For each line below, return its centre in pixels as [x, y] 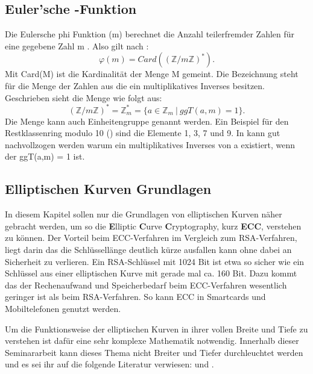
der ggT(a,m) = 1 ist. [45, 156]
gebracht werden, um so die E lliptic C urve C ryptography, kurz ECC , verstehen [153, 226]
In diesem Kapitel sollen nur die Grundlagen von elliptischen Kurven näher [144, 214]
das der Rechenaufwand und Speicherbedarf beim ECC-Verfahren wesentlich [146, 285]
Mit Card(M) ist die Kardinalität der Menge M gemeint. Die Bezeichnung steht [152, 74]
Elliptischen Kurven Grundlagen [108, 189]
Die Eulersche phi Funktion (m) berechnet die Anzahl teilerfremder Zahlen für [150, 34]
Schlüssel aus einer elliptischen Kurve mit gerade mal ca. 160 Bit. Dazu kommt [151, 273]
